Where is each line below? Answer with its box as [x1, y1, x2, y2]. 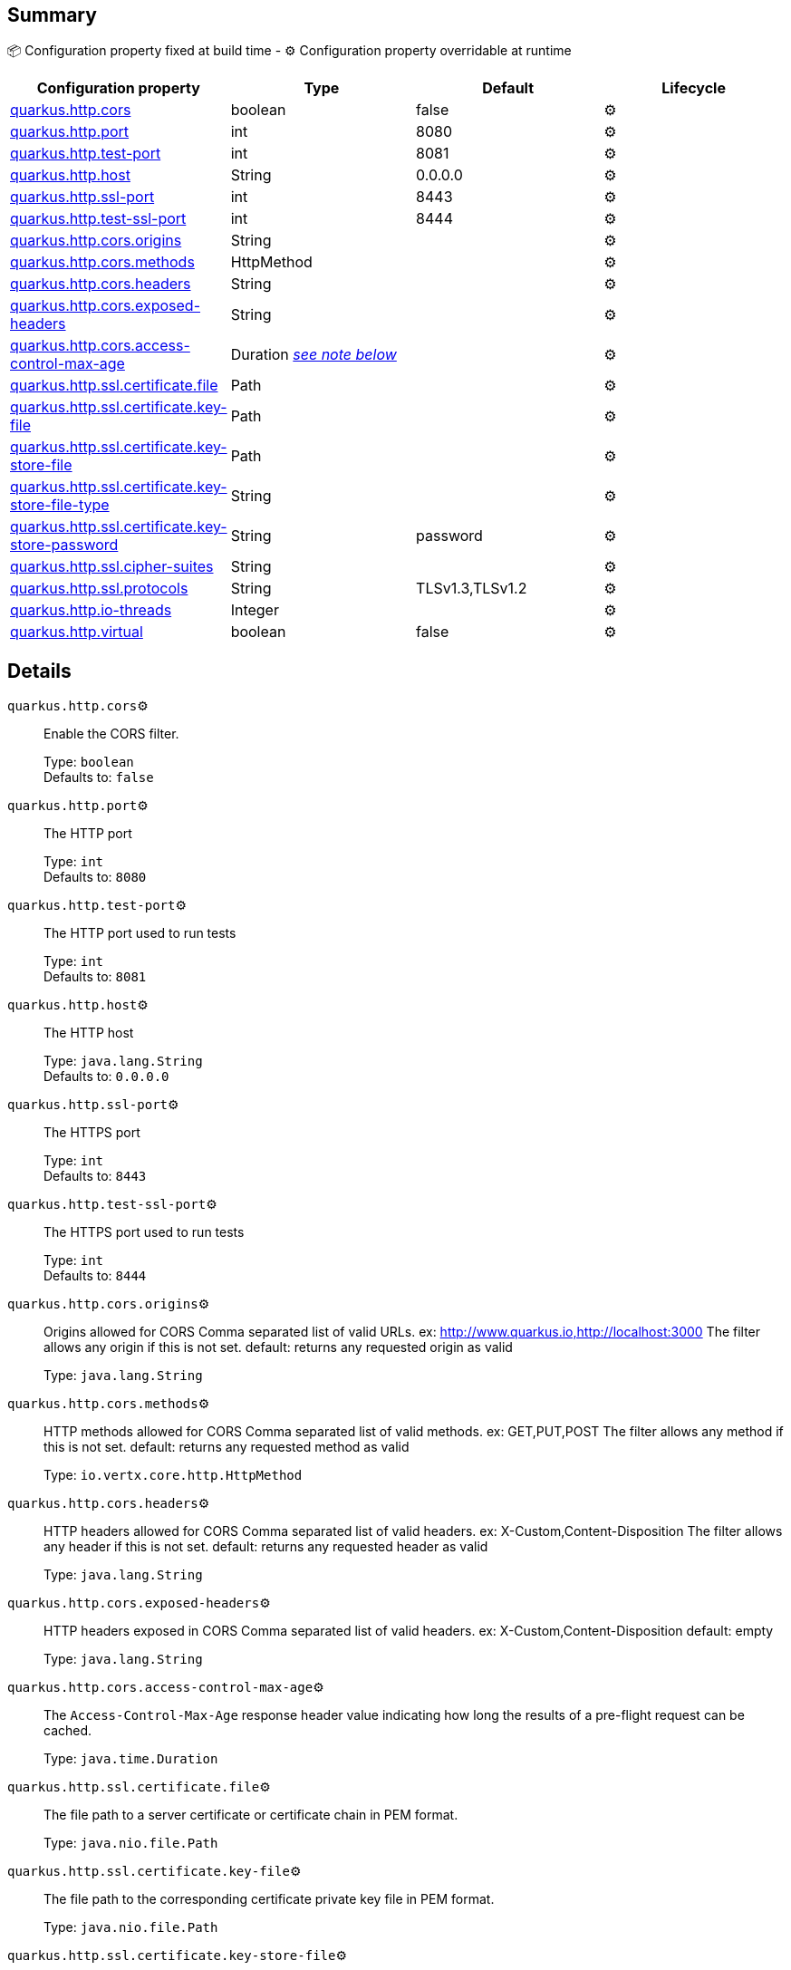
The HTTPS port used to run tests [43, 1224, 245, 1241]
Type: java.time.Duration [43, 1751, 218, 1767]
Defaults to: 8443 [43, 1168, 147, 1184]
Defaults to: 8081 [43, 969, 147, 985]
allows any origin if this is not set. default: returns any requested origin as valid [43, 1339, 513, 1356]
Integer [230, 601, 279, 620]
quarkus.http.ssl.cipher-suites [10, 557, 214, 576]
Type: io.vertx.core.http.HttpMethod [43, 1467, 303, 1483]
